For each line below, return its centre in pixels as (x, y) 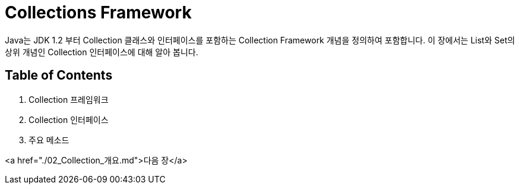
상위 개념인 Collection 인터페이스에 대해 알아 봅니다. (102, 52)
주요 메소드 (49, 140)
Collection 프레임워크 (69, 99)
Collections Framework (98, 12)
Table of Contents (59, 75)
